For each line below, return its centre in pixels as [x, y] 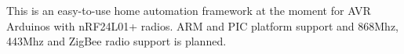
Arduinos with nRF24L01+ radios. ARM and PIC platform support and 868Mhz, [202, 25]
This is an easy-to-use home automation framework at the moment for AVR [189, 10]
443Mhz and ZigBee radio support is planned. [116, 41]
